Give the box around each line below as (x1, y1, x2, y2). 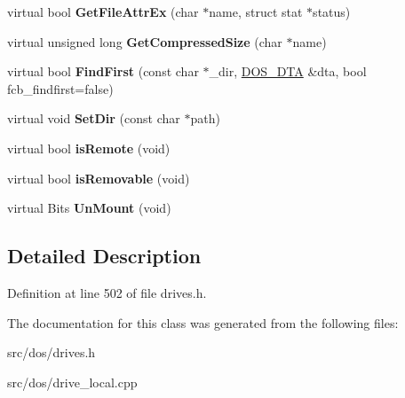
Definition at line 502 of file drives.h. (7, 283, 207, 301)
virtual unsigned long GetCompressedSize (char (7, 32, 282, 51)
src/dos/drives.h (7, 343, 96, 362)
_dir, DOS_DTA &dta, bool (209, 62, 367, 81)
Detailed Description (7, 242, 202, 269)
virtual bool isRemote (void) (7, 138, 171, 157)
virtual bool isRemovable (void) (7, 168, 190, 187)
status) (313, 3, 351, 20)
